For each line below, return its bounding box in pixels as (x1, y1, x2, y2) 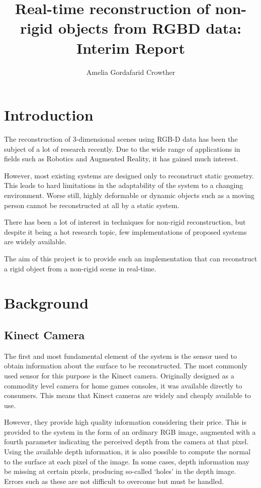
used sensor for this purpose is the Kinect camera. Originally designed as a (4, 370, 234, 380)
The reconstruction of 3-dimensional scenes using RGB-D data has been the (4, 134, 238, 144)
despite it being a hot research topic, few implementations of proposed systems (4, 226, 247, 237)
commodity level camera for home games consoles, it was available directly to (4, 380, 242, 391)
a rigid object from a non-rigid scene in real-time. (4, 263, 156, 273)
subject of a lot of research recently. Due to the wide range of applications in (4, 143, 240, 154)
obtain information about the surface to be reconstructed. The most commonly (4, 360, 247, 371)
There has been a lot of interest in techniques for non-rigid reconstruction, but (4, 217, 246, 227)
